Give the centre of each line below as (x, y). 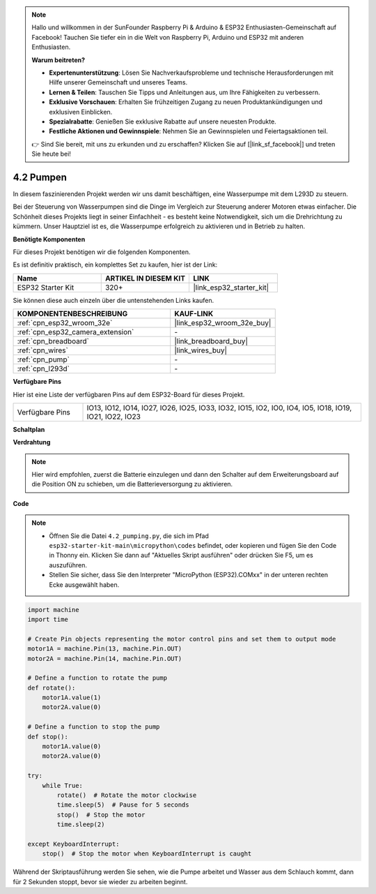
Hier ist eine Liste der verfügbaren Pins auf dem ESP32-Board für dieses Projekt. (129, 394)
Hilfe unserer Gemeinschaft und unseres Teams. (118, 82)
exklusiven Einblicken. (81, 112)
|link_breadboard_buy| (211, 341)
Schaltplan (29, 429)
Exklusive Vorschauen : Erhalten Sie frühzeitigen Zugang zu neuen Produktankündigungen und (186, 102)
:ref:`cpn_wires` (43, 350)
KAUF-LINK (194, 314)
